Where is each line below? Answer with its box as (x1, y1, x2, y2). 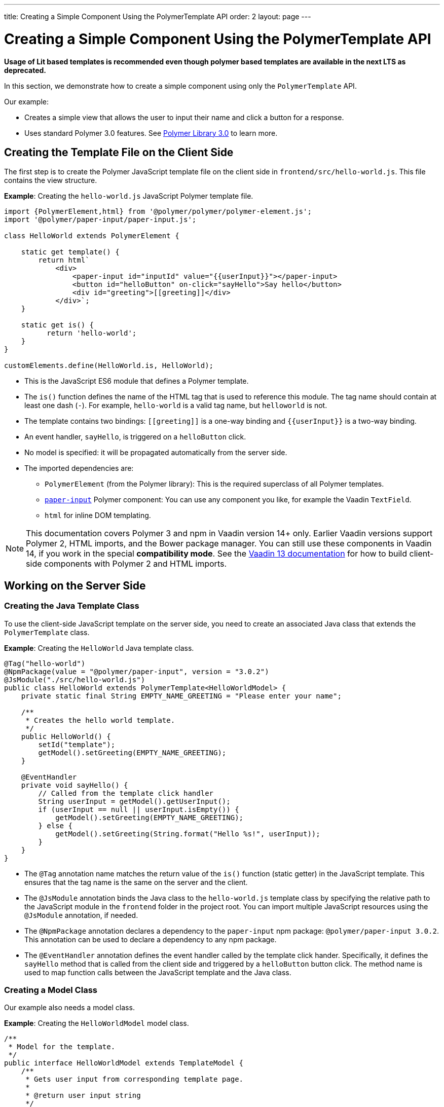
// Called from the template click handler (38, 789, 214, 797)
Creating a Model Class (4, 984, 97, 995)
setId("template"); (38, 740, 116, 749)
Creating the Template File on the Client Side (4, 145, 234, 159)
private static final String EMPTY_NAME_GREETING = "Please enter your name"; (21, 691, 342, 700)
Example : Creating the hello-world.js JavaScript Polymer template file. (4, 192, 253, 201)
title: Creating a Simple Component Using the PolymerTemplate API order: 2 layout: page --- (4, 12, 311, 21)
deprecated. (4, 65, 47, 75)
